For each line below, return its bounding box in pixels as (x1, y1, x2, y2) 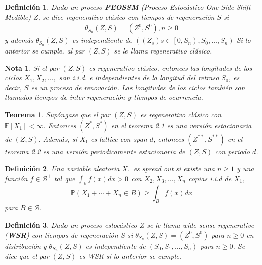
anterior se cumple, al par (5, 45, 85, 56)
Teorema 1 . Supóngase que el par (5, 109, 111, 120)
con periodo (215, 146, 250, 156)
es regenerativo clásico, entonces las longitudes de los (89, 62, 252, 73)
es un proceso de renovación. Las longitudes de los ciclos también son (31, 82, 245, 92)
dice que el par (5, 251, 49, 261)
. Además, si (38, 133, 77, 144)
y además (5, 35, 33, 45)
